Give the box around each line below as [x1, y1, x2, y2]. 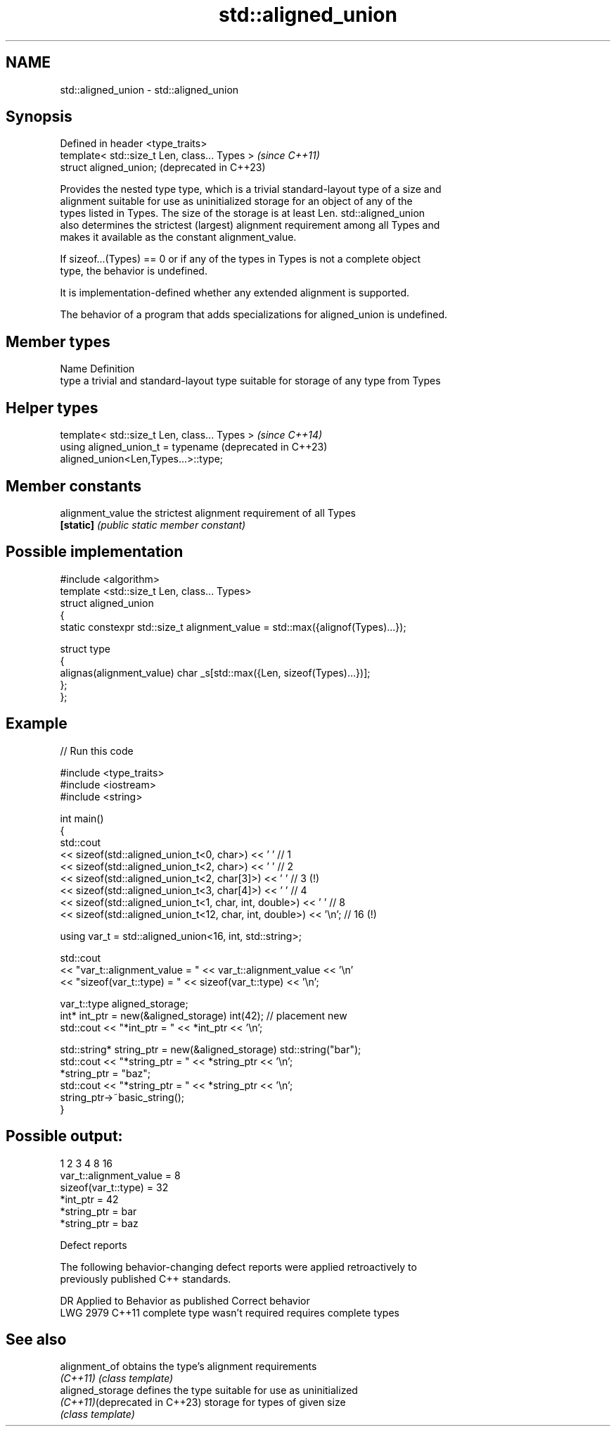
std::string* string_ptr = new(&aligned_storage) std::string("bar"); [60, 1043, 361, 1055]
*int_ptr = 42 [60, 1193, 119, 1205]
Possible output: [6, 1127, 123, 1145]
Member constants [6, 477, 141, 495]
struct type [60, 642, 110, 655]
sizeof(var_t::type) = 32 [60, 1181, 169, 1193]
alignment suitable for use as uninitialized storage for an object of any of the [60, 195, 413, 208]
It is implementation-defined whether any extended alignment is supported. [60, 287, 409, 299]
